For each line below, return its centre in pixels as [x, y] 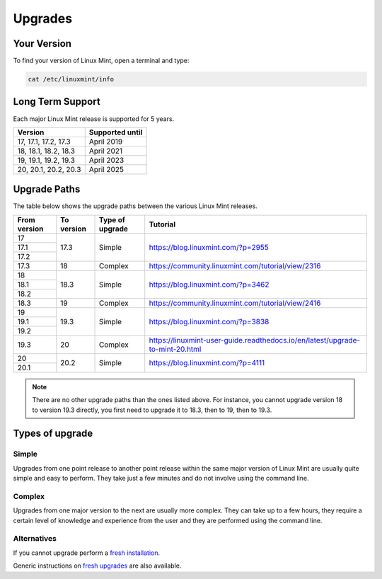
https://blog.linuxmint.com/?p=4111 [207, 363]
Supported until [116, 132]
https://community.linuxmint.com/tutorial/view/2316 [235, 265]
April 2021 [106, 151]
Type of [112, 219]
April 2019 [106, 142]
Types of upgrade [53, 434]
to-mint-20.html [175, 349]
